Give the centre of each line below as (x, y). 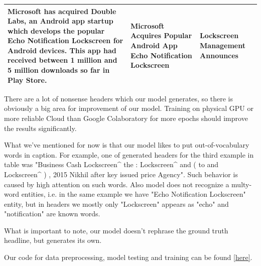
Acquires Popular (161, 35)
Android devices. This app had (62, 50)
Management (223, 45)
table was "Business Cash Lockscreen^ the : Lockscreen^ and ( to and (111, 164)
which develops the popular (56, 30)
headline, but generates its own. (53, 240)
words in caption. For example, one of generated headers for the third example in (129, 154)
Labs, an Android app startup (60, 21)
